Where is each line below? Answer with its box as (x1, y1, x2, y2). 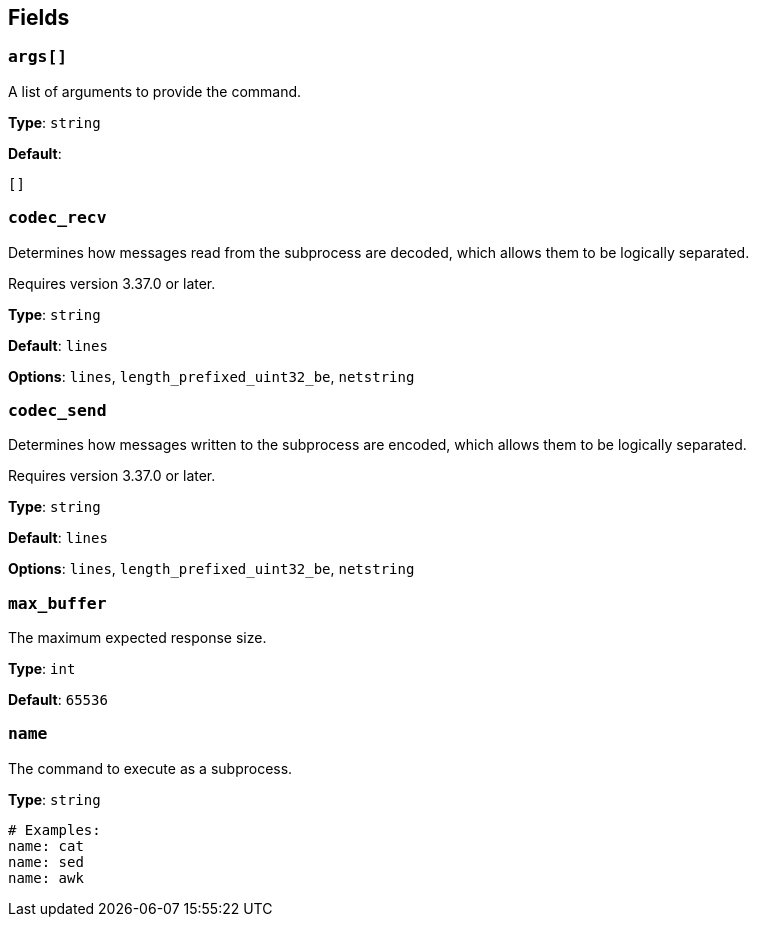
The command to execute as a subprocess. (8, 759, 293, 777)
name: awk (8, 869, 84, 886)
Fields (8, 5, 70, 30)
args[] (8, 47, 68, 67)
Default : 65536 (8, 691, 108, 709)
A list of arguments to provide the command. (8, 82, 302, 100)
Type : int (8, 660, 76, 678)
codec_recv (8, 208, 107, 228)
